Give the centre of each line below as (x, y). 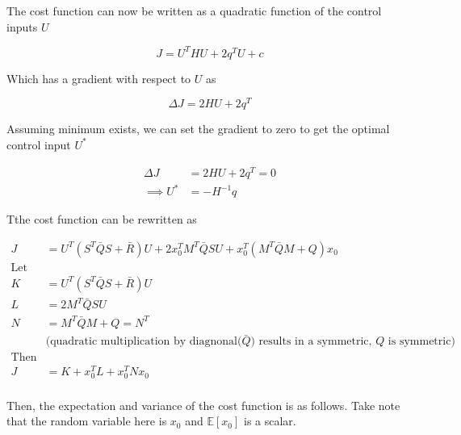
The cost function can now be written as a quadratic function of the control (194, 10)
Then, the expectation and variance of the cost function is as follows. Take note (203, 405)
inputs (22, 26)
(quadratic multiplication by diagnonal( (144, 342)
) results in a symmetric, (311, 342)
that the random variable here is (87, 421)
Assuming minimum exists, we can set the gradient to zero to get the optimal (198, 129)
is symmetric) (421, 342)
